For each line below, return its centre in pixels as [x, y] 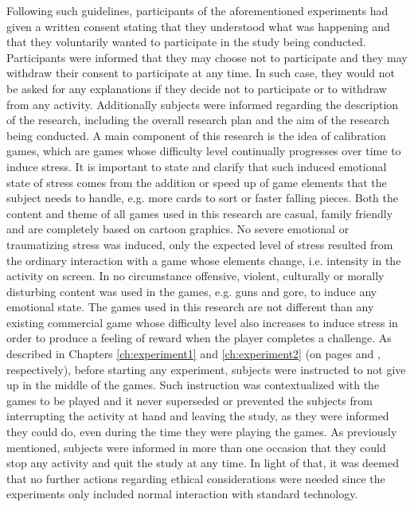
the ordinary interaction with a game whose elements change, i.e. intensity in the [204, 260]
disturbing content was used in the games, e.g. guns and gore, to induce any [192, 291]
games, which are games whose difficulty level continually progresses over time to [204, 151]
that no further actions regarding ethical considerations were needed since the [196, 478]
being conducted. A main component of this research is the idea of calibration [196, 135]
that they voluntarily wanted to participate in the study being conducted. [186, 42]
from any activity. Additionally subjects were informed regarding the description [203, 104]
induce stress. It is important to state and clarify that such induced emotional [197, 166]
